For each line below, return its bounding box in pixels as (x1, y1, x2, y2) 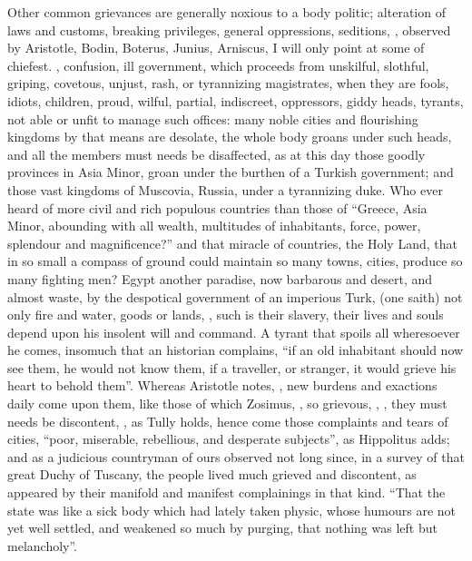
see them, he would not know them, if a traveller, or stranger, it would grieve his (7, 358, 457, 377)
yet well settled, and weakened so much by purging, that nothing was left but (7, 518, 438, 537)
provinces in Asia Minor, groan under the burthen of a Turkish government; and (7, 162, 454, 182)
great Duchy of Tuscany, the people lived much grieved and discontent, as (7, 465, 417, 484)
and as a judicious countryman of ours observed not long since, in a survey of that (7, 447, 465, 466)
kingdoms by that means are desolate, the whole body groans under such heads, (7, 127, 452, 146)
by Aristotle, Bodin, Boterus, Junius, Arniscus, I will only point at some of (7, 38, 425, 57)
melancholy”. (7, 536, 77, 555)
